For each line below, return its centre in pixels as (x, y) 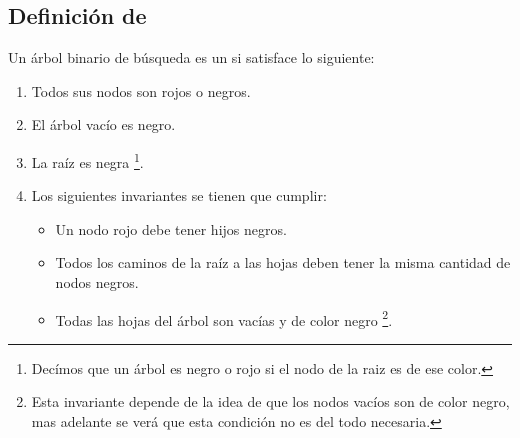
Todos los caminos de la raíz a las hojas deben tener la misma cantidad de (283, 262)
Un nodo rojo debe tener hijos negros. (171, 228)
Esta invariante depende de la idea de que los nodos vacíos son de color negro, (270, 401)
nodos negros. (97, 282)
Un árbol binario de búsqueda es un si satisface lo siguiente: (191, 57)
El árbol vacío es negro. (103, 124)
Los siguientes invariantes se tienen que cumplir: (179, 195)
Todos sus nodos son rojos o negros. (141, 90)
